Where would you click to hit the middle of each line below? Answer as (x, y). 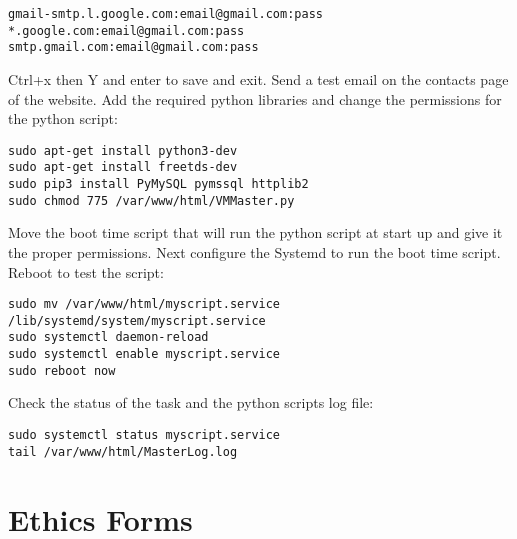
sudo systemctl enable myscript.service (144, 354)
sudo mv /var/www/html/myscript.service (144, 304)
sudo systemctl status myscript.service (144, 435)
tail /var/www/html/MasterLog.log (123, 451)
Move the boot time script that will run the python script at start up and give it (255, 232)
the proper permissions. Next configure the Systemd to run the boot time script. (254, 251)
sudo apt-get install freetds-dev (123, 167)
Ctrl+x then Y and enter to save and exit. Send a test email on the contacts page (258, 78)
